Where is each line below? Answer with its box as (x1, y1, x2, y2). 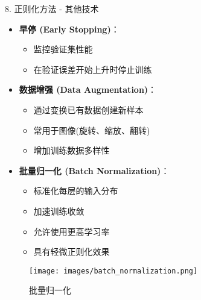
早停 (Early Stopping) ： (19, 22, 120, 35)
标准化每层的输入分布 (33, 184, 118, 197)
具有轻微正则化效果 (33, 245, 110, 258)
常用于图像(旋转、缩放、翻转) (33, 123, 150, 136)
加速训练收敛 (33, 204, 85, 217)
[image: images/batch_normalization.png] (29, 266, 198, 275)
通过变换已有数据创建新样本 (33, 103, 144, 116)
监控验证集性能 (33, 43, 93, 55)
